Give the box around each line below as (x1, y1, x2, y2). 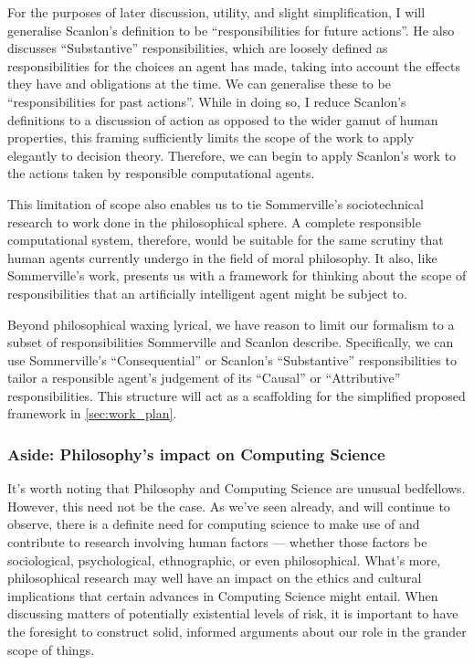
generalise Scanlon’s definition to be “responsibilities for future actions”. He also (7, 20, 455, 39)
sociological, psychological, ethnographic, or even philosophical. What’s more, (7, 550, 441, 569)
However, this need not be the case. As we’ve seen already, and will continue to (7, 496, 450, 515)
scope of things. (7, 639, 95, 659)
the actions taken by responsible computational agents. (7, 164, 315, 183)
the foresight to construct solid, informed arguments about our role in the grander (7, 622, 467, 641)
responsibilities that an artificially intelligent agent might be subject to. (7, 283, 407, 302)
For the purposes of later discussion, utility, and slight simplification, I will (7, 3, 426, 21)
